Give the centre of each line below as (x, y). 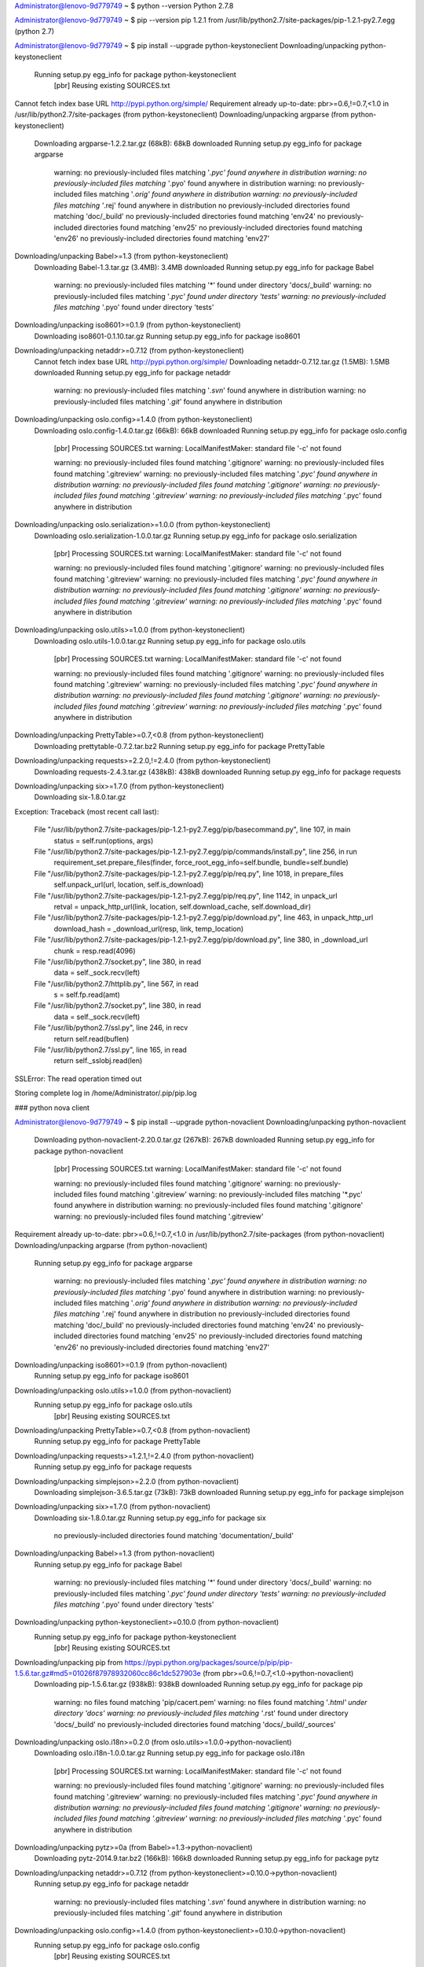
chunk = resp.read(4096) (95, 950)
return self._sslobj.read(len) (98, 1061)
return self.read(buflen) (91, 1039)
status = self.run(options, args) (104, 840)
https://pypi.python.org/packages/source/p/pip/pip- (209, 1662)
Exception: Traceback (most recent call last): (87, 811)
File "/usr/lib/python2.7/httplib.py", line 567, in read (117, 984)
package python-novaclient (79, 1151)
